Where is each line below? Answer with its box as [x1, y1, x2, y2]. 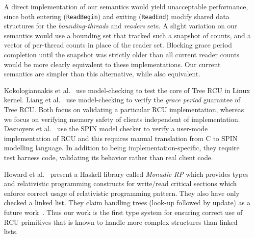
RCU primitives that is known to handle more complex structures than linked [4, 216, 238, 227]
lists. [4, 226, 18, 237]
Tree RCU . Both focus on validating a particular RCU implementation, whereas [4, 104, 244, 114]
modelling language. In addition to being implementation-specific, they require [4, 143, 240, 153]
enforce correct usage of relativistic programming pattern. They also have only [4, 188, 240, 198]
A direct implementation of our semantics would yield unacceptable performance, [4, 1, 248, 11]
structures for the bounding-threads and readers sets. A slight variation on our [4, 21, 237, 31]
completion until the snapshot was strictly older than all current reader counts [4, 49, 240, 60]
